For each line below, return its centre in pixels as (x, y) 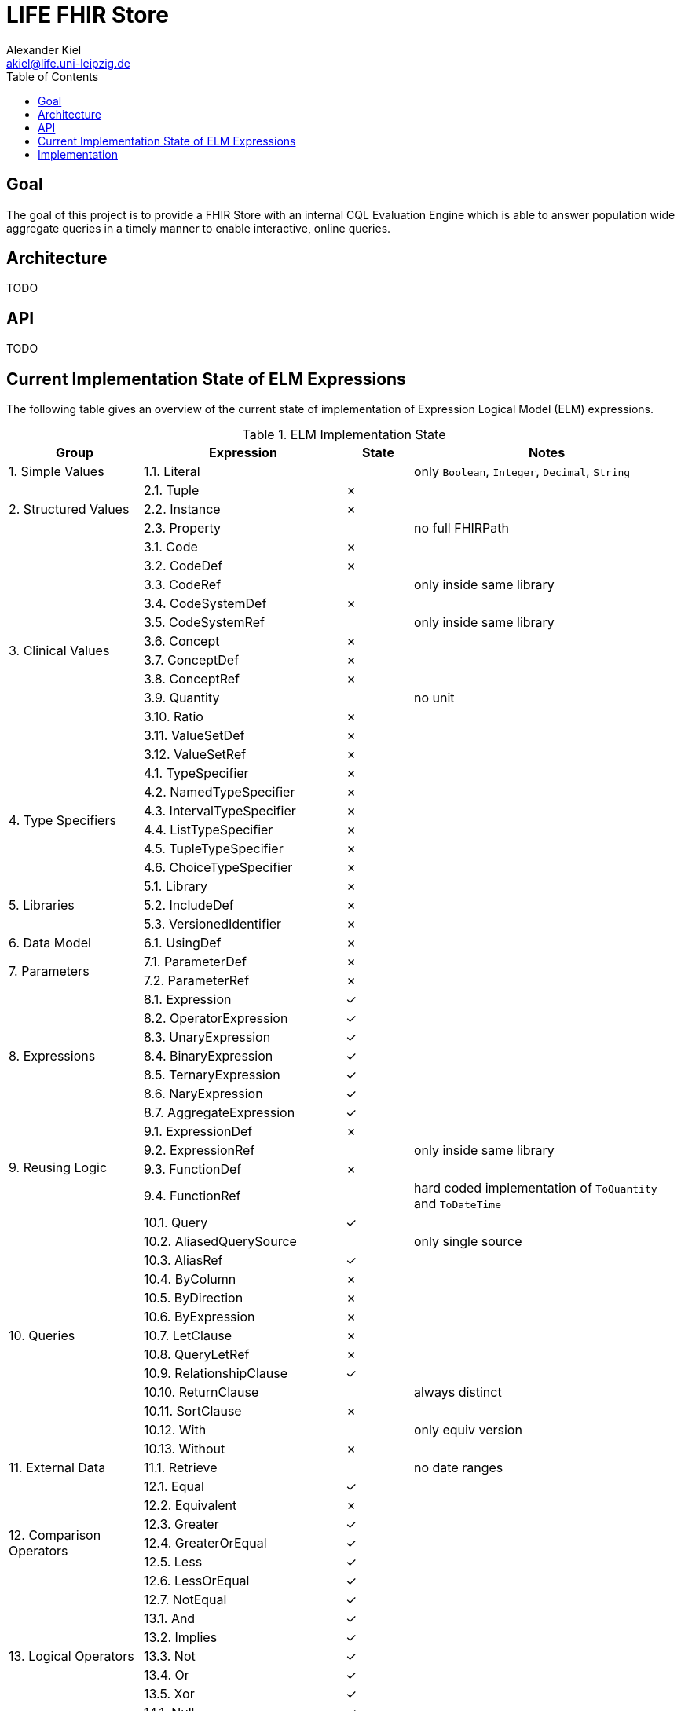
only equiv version (468, 1430)
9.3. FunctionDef (193, 1169)
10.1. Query (176, 1223)
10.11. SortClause (193, 1411)
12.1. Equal (174, 1487)
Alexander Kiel (44, 49)
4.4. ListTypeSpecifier (209, 830)
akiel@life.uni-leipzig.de (68, 63)
